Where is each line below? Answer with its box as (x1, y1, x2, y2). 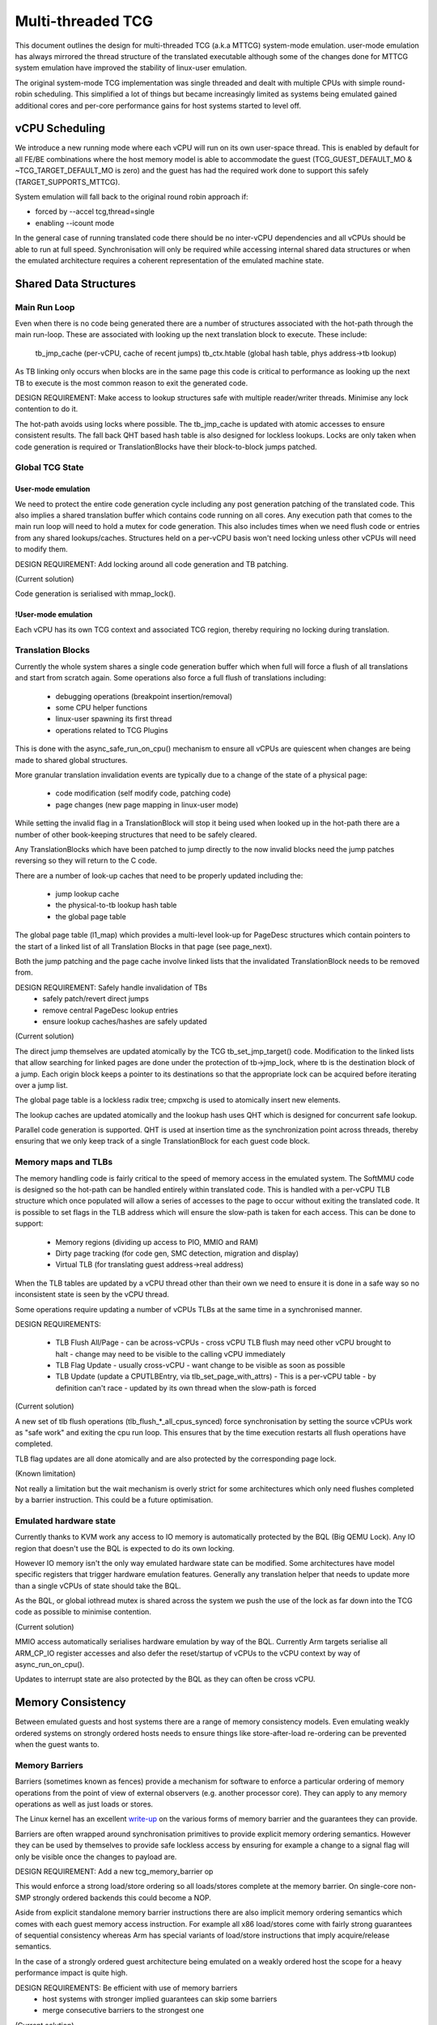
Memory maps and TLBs (15, 1157, 113, 1168)
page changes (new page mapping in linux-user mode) (55, 799, 239, 809)
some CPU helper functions (55, 702, 148, 712)
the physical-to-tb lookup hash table (55, 900, 177, 910)
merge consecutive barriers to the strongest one (42, 2006, 204, 2015)
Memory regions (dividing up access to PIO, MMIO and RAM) (55, 1237, 259, 1247)
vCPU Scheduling (15, 122, 105, 135)
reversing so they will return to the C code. (15, 855, 158, 866)
